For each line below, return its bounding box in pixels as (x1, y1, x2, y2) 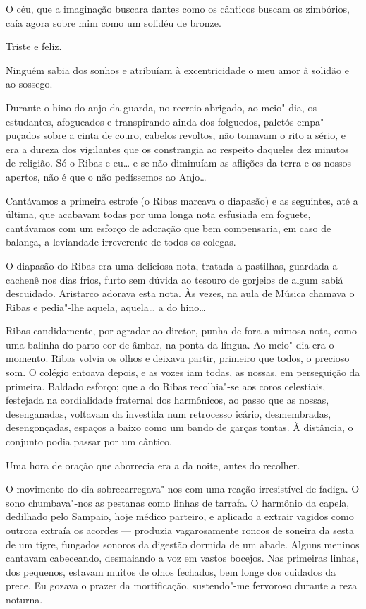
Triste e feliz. (6, 39, 62, 54)
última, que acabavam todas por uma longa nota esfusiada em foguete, (6, 207, 311, 222)
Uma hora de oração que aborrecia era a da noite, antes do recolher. (6, 457, 300, 472)
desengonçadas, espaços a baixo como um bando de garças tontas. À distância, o (6, 420, 353, 435)
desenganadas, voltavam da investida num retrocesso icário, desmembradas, (6, 406, 331, 421)
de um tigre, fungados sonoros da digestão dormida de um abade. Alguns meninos (6, 536, 360, 551)
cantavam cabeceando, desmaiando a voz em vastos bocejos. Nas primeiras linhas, (6, 550, 359, 565)
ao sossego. (6, 76, 53, 91)
